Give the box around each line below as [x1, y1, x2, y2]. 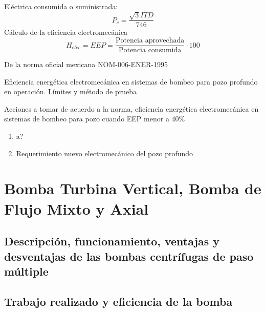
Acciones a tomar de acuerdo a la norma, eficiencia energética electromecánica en [4, 103, 259, 114]
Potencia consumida [118, 47, 182, 54]
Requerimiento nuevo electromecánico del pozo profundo [16, 148, 193, 158]
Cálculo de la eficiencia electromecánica [4, 27, 128, 37]
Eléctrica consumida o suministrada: [4, 1, 118, 11]
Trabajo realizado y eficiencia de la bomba [4, 293, 233, 309]
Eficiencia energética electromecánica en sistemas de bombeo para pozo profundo [4, 76, 258, 87]
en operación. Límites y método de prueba [4, 86, 137, 97]
